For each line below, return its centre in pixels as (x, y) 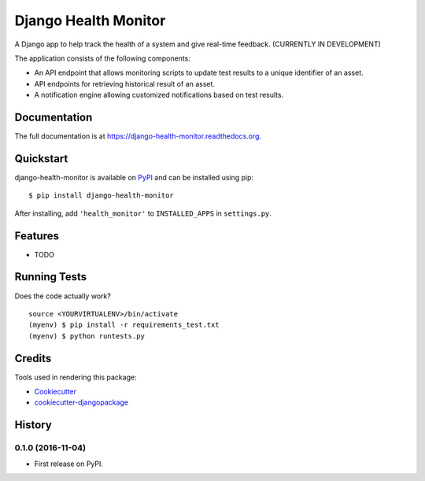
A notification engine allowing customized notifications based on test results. (159, 95)
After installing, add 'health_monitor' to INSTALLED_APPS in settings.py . (143, 213)
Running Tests (50, 277)
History (33, 425)
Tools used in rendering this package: (76, 377)
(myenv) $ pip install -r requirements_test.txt (124, 325)
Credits (33, 358)
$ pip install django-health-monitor (102, 196)
